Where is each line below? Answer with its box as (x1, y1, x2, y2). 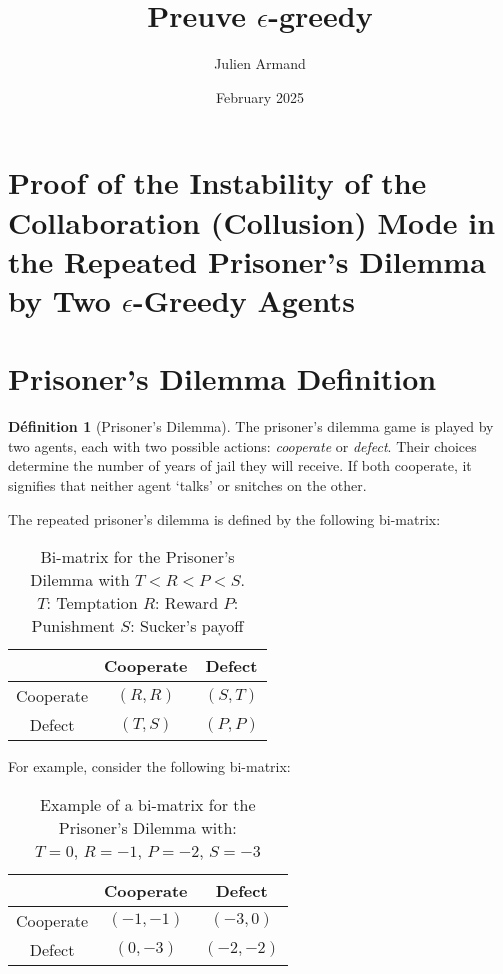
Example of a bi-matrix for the (40, 792, 256, 816)
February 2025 (216, 86, 304, 107)
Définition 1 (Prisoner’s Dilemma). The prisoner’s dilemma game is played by (8, 416, 494, 437)
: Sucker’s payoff (130, 614, 244, 638)
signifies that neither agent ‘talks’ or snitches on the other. (8, 474, 367, 495)
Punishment (31, 614, 116, 638)
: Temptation (46, 591, 138, 615)
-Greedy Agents (133, 279, 355, 320)
